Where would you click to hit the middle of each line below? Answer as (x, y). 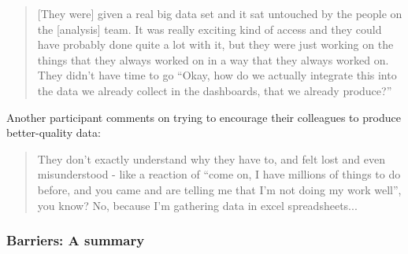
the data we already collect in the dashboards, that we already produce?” (215, 90)
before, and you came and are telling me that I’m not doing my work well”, (219, 189)
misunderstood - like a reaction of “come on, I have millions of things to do (219, 174)
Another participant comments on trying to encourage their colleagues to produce (204, 117)
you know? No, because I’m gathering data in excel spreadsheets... (197, 205)
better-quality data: (54, 133)
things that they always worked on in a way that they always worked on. (213, 59)
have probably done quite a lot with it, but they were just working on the (215, 44)
